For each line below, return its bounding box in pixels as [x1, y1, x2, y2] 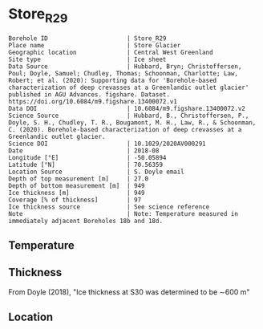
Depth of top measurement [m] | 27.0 [8, 174, 149, 183]
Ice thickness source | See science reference [8, 202, 210, 211]
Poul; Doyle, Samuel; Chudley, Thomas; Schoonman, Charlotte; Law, [8, 69, 239, 77]
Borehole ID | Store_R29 [8, 34, 167, 43]
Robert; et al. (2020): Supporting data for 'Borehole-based [8, 76, 217, 84]
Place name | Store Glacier [8, 41, 181, 49]
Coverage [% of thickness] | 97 [8, 196, 142, 204]
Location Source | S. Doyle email [8, 168, 184, 176]
